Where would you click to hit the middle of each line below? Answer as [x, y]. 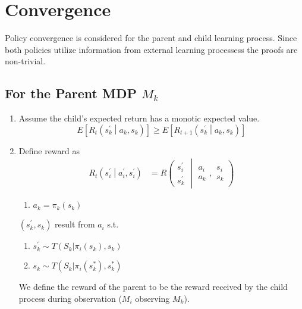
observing [152, 298]
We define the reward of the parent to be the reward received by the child [153, 287]
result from [75, 224]
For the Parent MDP [71, 93]
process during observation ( [70, 298]
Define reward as [49, 150]
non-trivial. [25, 61]
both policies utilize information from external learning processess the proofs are [151, 49]
